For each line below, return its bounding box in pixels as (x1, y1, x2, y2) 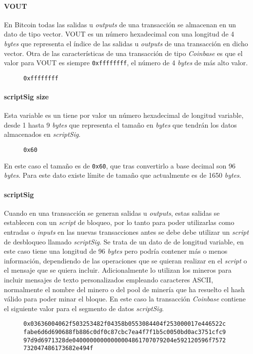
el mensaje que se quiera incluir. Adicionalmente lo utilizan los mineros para (4, 265, 232, 275)
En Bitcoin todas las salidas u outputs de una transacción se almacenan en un (4, 19, 236, 29)
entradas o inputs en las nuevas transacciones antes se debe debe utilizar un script (4, 226, 249, 237)
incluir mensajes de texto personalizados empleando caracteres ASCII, (4, 274, 214, 284)
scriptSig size (4, 92, 49, 102)
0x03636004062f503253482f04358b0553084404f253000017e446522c (23, 320, 226, 328)
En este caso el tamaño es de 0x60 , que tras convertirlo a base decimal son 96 (4, 160, 235, 170)
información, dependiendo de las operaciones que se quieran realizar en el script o (4, 255, 247, 265)
